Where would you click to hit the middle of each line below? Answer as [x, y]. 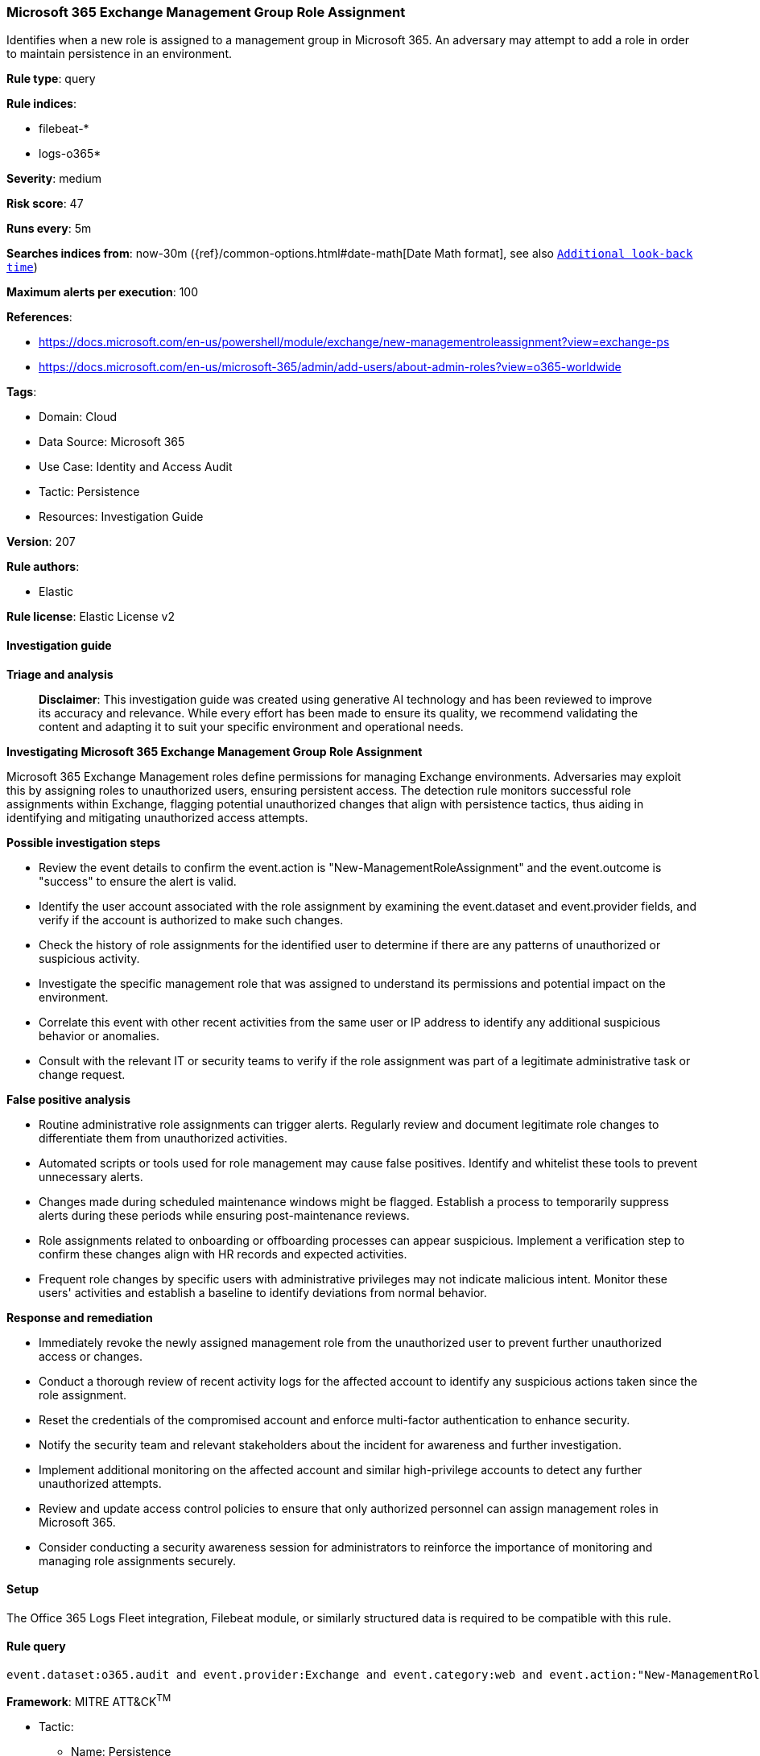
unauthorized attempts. [100, 1483]
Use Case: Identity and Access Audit [136, 467]
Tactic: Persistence [89, 492]
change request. [82, 1074]
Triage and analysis [60, 674]
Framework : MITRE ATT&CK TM [89, 1700]
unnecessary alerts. [91, 1176]
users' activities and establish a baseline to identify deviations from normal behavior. [263, 1292]
